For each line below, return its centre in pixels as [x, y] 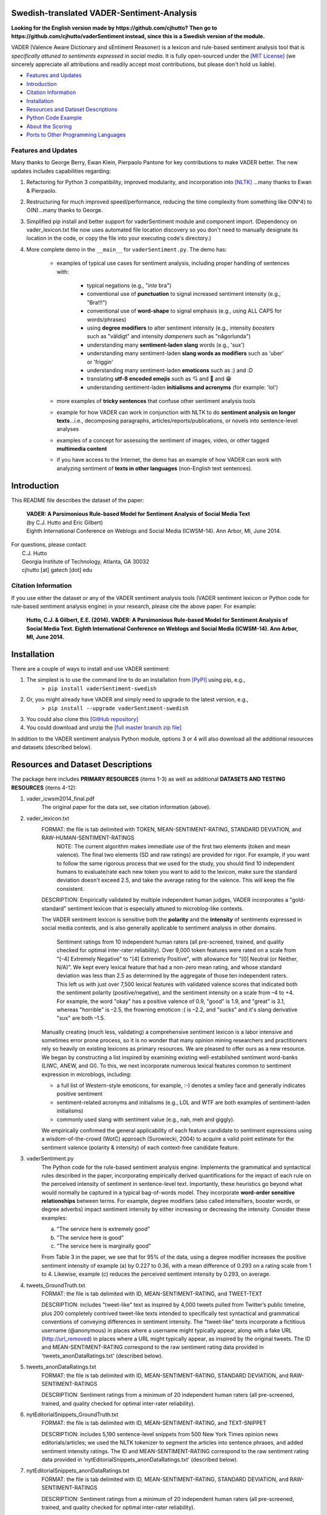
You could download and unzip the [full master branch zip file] [104, 728]
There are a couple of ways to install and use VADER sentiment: [91, 669]
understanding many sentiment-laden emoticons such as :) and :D [170, 370]
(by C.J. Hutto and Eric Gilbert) [64, 522]
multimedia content [82, 449]
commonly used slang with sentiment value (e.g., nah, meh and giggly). [146, 1119]
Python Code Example [54, 118]
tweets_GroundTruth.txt [56, 1285]
